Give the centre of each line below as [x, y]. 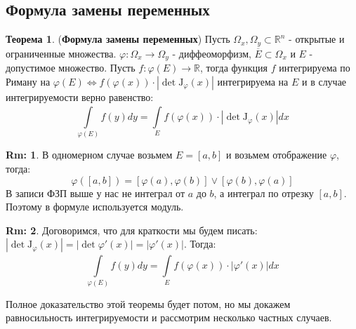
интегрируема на [253, 81]
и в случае [324, 81]
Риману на [28, 81]
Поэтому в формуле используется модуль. [95, 207]
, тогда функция [234, 68]
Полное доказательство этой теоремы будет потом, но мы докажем [148, 303]
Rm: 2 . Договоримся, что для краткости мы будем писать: [132, 230]
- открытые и [317, 39]
